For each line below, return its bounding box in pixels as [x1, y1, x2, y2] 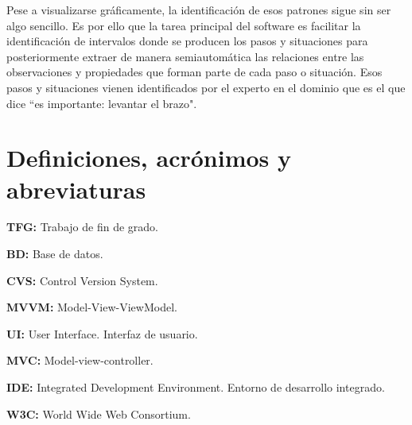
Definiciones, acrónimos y [6, 141, 292, 174]
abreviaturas [6, 172, 146, 205]
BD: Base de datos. [6, 245, 103, 262]
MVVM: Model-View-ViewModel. [6, 299, 177, 315]
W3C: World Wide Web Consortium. [6, 405, 191, 422]
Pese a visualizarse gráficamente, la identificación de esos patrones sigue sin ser [6, 2, 391, 17]
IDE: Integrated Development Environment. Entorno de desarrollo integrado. [6, 379, 385, 396]
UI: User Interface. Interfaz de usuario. [6, 325, 198, 342]
